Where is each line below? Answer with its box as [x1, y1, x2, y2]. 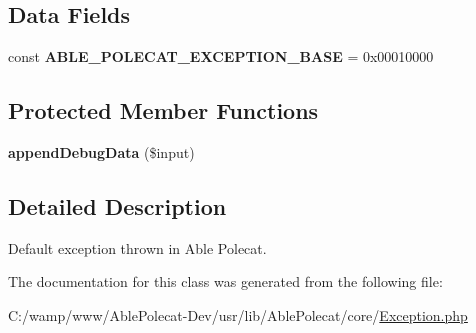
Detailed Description [8, 190, 227, 221]
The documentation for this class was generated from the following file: [8, 271, 443, 292]
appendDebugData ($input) [8, 142, 195, 162]
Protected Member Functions [8, 95, 319, 126]
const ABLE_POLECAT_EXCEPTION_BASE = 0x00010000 [8, 46, 434, 67]
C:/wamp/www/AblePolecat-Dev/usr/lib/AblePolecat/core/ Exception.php [8, 304, 468, 325]
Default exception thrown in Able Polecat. [8, 237, 267, 258]
